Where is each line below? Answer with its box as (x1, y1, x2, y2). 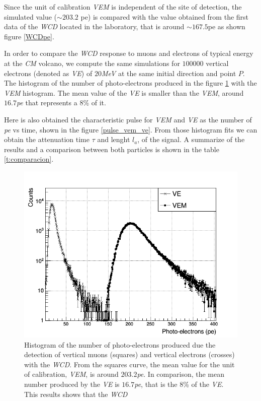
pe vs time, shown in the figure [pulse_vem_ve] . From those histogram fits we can (4, 124, 257, 135)
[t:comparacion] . (4, 154, 54, 164)
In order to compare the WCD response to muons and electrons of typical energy (4, 48, 253, 58)
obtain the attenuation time (4, 134, 90, 145)
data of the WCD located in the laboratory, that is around (4, 21, 185, 32)
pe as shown (208, 21, 245, 32)
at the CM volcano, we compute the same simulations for (4, 57, 180, 68)
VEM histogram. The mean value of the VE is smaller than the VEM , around (4, 87, 244, 98)
